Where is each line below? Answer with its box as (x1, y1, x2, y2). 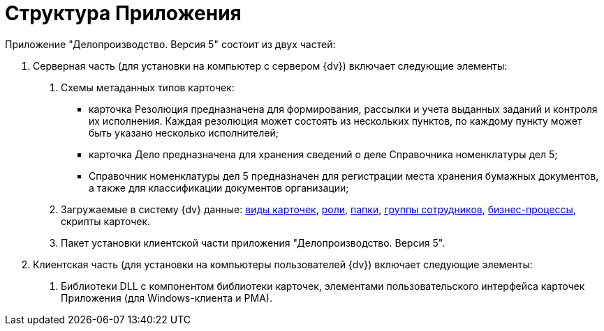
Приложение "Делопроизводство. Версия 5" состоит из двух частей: (5, 38, 336, 50)
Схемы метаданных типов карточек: (61, 81, 235, 93)
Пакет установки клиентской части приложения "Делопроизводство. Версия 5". (61, 236, 445, 249)
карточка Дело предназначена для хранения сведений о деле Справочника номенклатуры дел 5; (89, 148, 558, 160)
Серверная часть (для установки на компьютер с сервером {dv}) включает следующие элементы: (33, 59, 508, 72)
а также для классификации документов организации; (89, 181, 349, 194)
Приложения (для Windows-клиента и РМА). (61, 291, 272, 304)
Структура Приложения (5, 1, 242, 25)
